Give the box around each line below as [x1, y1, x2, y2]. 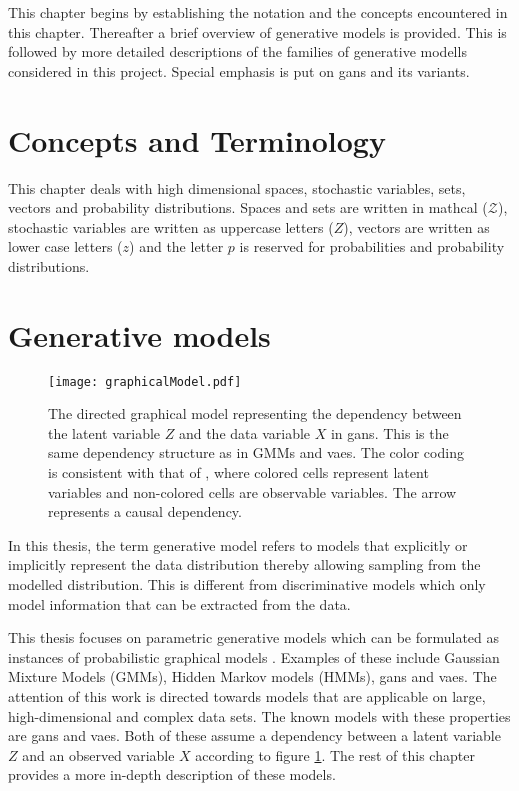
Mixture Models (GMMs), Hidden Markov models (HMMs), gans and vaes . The [8, 666, 497, 687]
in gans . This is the [330, 422, 449, 443]
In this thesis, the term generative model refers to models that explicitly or [8, 534, 468, 555]
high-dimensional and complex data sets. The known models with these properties [8, 705, 511, 726]
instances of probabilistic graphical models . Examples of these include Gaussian [8, 646, 500, 667]
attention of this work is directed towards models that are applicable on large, [8, 685, 486, 706]
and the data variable [178, 422, 311, 443]
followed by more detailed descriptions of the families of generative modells [8, 41, 467, 62]
